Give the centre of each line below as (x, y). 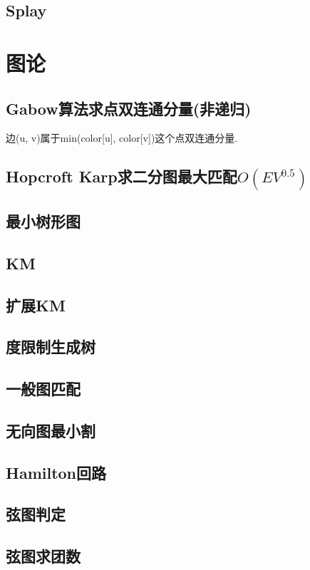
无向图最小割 (51, 430)
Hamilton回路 (56, 472)
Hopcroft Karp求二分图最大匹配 (122, 176)
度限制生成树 (51, 347)
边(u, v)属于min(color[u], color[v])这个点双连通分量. (122, 138)
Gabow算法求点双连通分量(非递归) (129, 108)
